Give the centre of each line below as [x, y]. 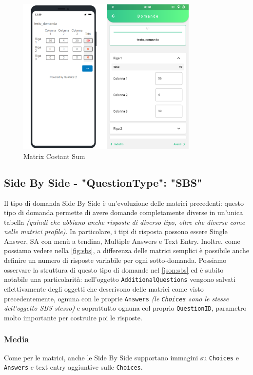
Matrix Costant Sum [54, 156]
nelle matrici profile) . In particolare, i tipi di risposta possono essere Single [116, 231]
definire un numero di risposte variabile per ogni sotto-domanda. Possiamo [115, 260]
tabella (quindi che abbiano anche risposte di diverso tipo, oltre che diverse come [125, 222]
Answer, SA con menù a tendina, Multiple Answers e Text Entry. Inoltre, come [122, 241]
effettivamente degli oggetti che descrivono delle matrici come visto [104, 288]
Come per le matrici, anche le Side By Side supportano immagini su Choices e [121, 357]
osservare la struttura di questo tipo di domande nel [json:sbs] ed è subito [114, 269]
